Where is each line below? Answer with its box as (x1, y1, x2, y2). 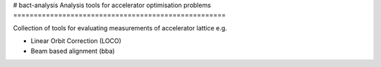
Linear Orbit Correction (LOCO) (30, 37, 121, 45)
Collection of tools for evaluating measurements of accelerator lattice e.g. (13, 23, 227, 32)
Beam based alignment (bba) (30, 47, 116, 55)
